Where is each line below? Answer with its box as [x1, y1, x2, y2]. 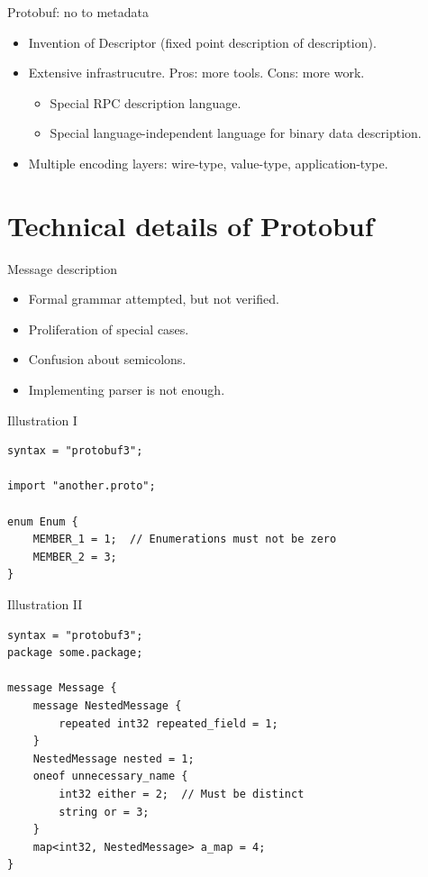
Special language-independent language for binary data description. [50, 123, 422, 142]
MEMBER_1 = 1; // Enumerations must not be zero [32, 533, 337, 546]
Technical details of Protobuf [7, 206, 374, 243]
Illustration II [7, 595, 83, 613]
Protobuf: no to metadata [7, 3, 149, 21]
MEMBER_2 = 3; [32, 550, 117, 563]
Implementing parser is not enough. [28, 380, 225, 399]
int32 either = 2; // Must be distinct [59, 787, 305, 800]
